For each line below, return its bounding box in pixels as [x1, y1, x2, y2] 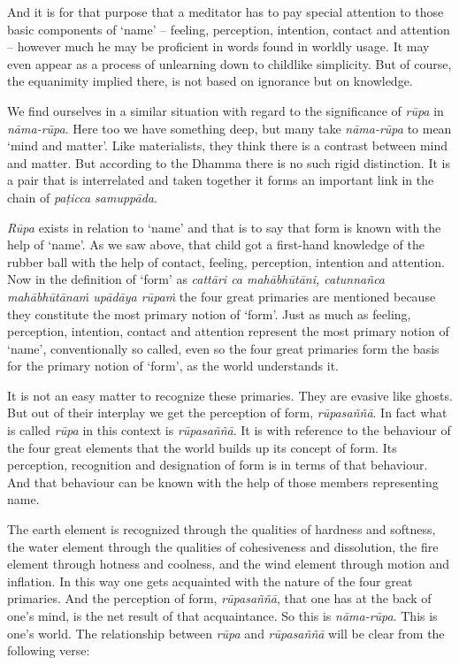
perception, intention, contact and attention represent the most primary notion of [7, 322, 449, 340]
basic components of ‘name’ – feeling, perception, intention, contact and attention [7, 19, 450, 38]
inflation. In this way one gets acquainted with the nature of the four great [7, 571, 413, 590]
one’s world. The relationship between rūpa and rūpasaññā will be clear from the [7, 623, 445, 642]
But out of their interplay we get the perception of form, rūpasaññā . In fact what [7, 403, 448, 422]
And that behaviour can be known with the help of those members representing [7, 472, 439, 491]
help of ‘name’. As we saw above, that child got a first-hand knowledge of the [7, 235, 425, 254]
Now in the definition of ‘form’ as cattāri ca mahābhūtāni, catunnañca [7, 270, 386, 288]
